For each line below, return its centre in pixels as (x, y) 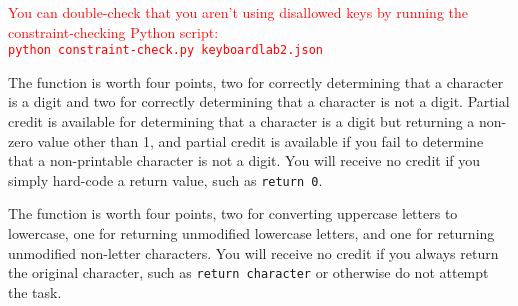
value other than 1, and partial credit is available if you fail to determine (260, 140)
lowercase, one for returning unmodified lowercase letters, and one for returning (251, 233)
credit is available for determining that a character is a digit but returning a (241, 121)
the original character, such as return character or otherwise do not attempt (248, 272)
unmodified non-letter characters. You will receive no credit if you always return (253, 252)
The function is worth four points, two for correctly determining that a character (256, 81)
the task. (35, 291)
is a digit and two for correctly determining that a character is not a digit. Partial (259, 101)
